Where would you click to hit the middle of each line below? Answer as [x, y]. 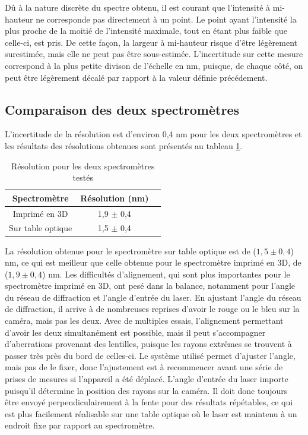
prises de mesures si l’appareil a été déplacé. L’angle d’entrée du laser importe [147, 379]
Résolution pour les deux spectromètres [83, 166]
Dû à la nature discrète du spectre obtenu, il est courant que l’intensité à [138, 7]
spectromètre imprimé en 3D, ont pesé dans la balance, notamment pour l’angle [150, 286]
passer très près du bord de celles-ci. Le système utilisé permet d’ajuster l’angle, [150, 355]
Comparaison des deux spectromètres [122, 109]
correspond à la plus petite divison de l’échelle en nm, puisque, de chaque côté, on [154, 65]
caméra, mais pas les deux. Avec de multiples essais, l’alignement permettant [144, 321]
